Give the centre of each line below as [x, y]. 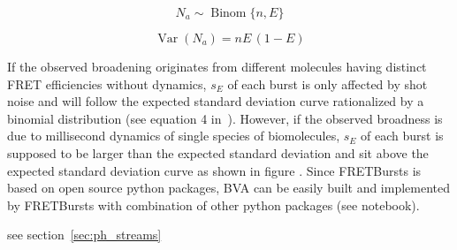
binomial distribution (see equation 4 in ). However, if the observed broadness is [225, 118]
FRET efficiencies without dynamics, [107, 83]
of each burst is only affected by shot [328, 83]
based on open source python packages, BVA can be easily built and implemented [229, 188]
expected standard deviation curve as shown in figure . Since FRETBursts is [214, 170]
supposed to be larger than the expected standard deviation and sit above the [218, 152]
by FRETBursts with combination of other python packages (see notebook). [213, 205]
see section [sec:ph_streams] [84, 235]
